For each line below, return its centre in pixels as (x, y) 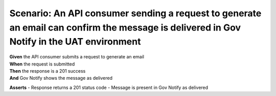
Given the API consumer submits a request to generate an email (77, 57)
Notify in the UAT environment (75, 42)
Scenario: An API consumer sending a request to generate (135, 13)
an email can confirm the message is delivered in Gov (125, 27)
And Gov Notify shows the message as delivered (61, 78)
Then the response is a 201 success (48, 71)
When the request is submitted (42, 64)
